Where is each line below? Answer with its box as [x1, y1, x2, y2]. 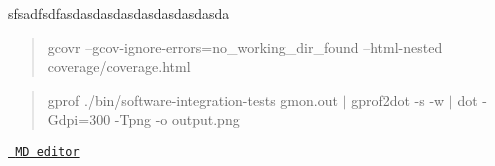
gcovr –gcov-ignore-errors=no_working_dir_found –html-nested [47, 36, 443, 57]
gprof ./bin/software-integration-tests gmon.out [47, 89, 338, 110]
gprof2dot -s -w [351, 89, 445, 110]
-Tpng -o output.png [114, 109, 240, 130]
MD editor [15, 144, 80, 159]
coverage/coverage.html [47, 56, 191, 77]
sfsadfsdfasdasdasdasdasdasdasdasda [8, 3, 230, 23]
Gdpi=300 [47, 109, 111, 130]
